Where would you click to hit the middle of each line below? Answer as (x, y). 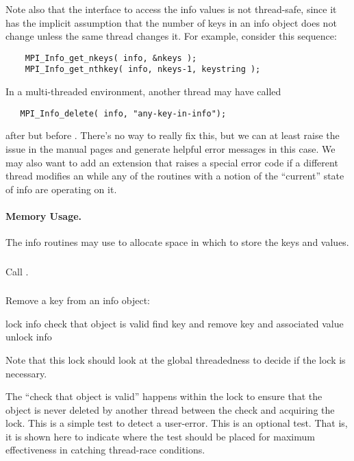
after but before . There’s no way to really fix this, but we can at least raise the (173, 135)
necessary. (26, 373)
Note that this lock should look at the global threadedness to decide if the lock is (176, 359)
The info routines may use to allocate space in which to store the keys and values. (177, 242)
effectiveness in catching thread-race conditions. (105, 450)
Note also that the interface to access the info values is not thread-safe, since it (171, 9)
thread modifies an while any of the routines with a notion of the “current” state (175, 176)
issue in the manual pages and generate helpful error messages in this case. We (170, 148)
